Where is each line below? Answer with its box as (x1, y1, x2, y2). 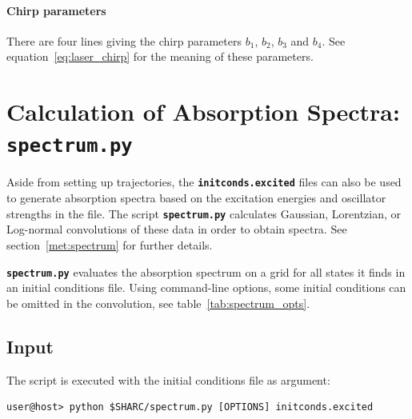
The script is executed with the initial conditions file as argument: (6, 371, 330, 388)
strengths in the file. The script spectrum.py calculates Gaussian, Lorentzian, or (6, 205, 402, 221)
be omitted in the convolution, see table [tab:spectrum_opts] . (6, 294, 310, 311)
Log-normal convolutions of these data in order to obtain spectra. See (6, 221, 347, 237)
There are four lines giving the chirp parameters (6, 32, 242, 49)
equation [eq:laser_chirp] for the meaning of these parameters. (6, 48, 314, 65)
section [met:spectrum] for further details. (6, 236, 213, 253)
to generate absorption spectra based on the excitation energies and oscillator (6, 190, 386, 206)
